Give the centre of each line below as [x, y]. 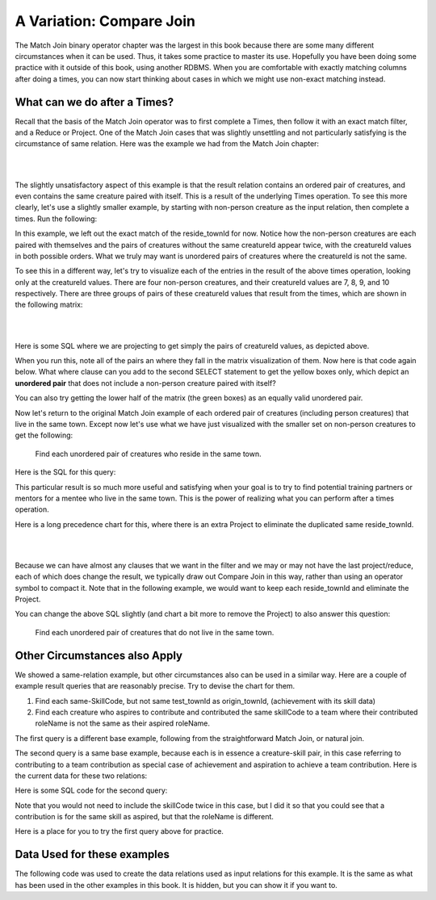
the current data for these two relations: [81, 776]
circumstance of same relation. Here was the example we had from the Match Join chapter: [167, 144]
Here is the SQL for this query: [65, 472]
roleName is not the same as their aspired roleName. [122, 723]
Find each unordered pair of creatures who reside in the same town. [148, 454]
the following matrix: [49, 305]
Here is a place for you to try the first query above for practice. [119, 831]
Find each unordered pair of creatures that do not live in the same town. [155, 632]
